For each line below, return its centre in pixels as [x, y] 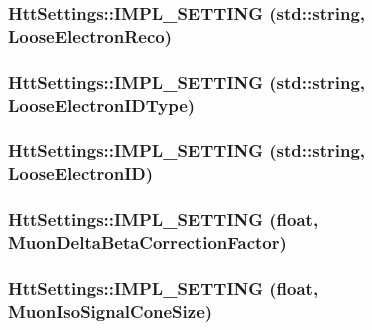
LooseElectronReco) [90, 35]
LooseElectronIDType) [102, 104]
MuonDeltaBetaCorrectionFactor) [147, 242]
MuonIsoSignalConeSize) [110, 310]
